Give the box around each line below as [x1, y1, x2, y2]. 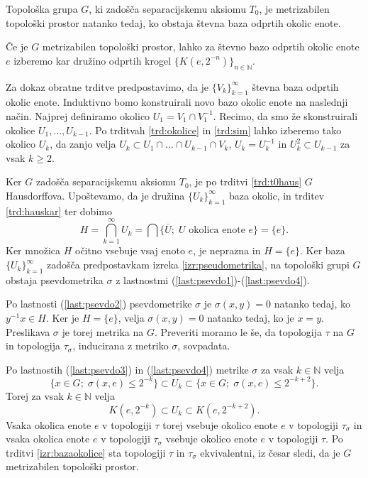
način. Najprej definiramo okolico [6, 108, 150, 123]
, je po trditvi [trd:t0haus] [189, 174, 302, 189]
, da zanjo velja [50, 136, 116, 151]
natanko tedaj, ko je [207, 310, 294, 325]
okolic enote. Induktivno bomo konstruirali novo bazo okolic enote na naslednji [6, 94, 348, 109]
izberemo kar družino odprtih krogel [13, 53, 172, 67]
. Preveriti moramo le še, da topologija [154, 324, 323, 339]
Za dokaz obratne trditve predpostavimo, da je [6, 79, 209, 94]
